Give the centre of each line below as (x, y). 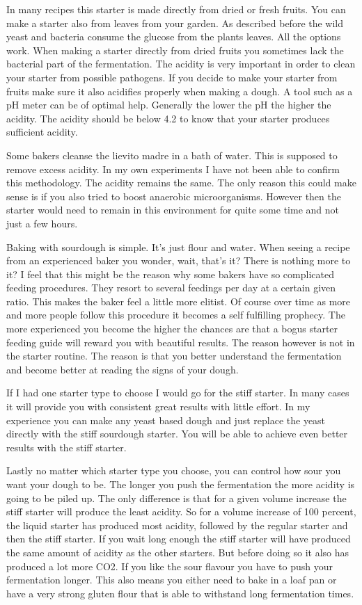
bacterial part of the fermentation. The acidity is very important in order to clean (181, 64)
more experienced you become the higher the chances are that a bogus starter (172, 329)
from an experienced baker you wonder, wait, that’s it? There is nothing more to (179, 260)
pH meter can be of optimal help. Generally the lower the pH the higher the (169, 105)
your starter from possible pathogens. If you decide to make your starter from (172, 77)
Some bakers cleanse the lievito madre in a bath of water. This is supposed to (172, 155)
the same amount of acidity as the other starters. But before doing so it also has (178, 552)
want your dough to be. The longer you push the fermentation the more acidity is (181, 484)
